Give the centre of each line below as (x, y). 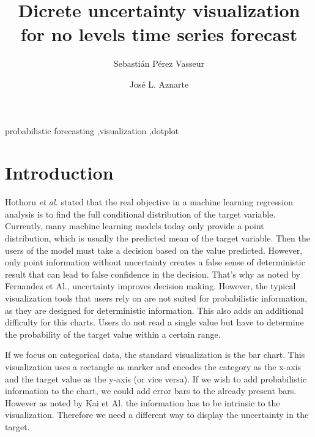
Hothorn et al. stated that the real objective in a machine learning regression (149, 202)
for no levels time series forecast (159, 34)
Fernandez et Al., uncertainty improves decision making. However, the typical (150, 286)
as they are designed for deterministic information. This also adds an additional (154, 310)
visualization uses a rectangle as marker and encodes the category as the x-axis (153, 366)
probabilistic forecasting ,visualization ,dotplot (92, 130)
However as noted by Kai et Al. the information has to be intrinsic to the (143, 402)
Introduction (59, 173)
